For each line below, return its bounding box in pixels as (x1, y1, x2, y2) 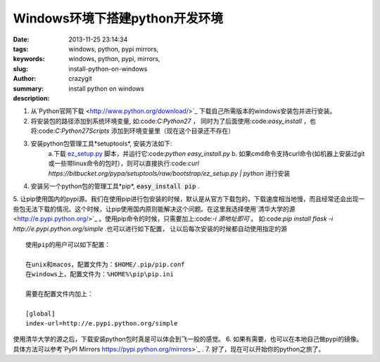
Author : (13, 75, 37, 83)
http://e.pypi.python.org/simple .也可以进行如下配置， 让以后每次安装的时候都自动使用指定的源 (13, 224, 288, 233)
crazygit (68, 75, 93, 83)
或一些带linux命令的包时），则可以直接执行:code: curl (48, 159, 200, 168)
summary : (13, 84, 44, 93)
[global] (25, 309, 56, 318)
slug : (13, 64, 28, 73)
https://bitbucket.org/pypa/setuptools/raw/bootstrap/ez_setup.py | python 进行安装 (48, 169, 291, 177)
